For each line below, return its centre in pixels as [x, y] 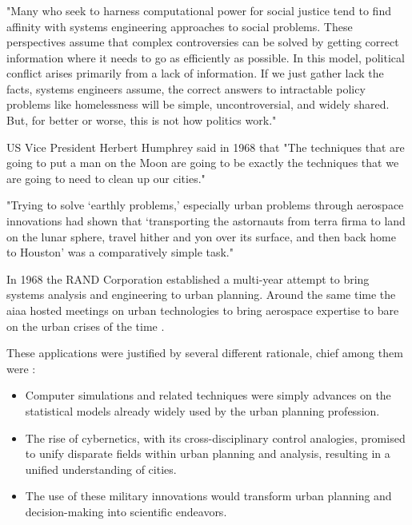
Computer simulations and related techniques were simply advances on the [208, 395]
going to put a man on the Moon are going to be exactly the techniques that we [203, 163]
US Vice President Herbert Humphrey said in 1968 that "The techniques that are [206, 147]
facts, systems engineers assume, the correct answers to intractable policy [186, 88]
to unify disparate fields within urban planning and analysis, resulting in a [208, 453]
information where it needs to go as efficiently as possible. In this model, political [206, 57]
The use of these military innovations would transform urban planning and [208, 496]
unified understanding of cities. [101, 469]
